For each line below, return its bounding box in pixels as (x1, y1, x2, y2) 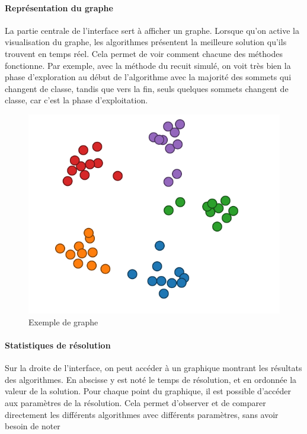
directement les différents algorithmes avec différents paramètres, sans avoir (5, 408, 279, 420)
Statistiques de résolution (5, 339, 111, 351)
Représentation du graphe (5, 1, 113, 14)
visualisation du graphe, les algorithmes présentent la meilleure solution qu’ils (5, 36, 287, 48)
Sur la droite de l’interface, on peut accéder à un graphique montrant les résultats (5, 362, 302, 374)
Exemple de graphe (28, 315, 98, 328)
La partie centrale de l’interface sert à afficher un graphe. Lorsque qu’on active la (5, 24, 300, 36)
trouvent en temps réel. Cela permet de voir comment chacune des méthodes (5, 47, 283, 59)
